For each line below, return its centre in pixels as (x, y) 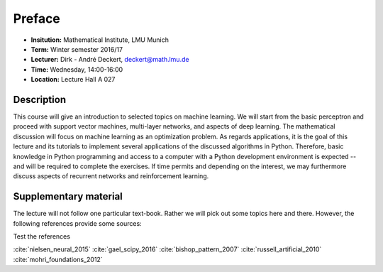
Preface (37, 18)
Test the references (42, 236)
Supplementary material (68, 196)
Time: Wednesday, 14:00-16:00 (77, 69)
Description (40, 99)
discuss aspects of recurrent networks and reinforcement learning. (111, 176)
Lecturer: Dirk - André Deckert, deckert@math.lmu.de (110, 60)
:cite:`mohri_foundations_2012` (58, 259)
